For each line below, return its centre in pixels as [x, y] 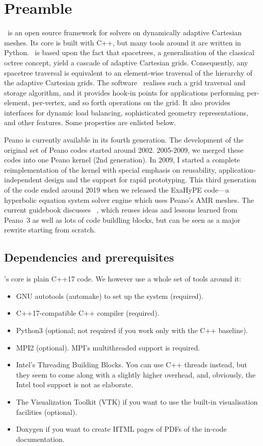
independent [23, 180]
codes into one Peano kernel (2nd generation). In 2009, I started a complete [122, 160]
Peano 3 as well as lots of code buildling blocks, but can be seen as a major [122, 219]
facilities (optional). [47, 412]
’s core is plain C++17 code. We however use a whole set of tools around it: [123, 279]
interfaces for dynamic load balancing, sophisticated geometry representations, [126, 112]
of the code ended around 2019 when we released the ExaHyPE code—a [117, 190]
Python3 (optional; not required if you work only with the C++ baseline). [132, 330]
